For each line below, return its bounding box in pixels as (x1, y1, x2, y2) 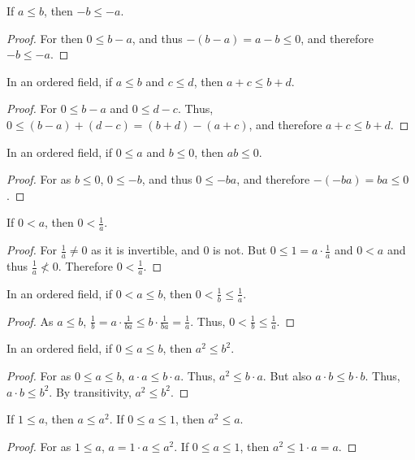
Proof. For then (6, 29, 83, 46)
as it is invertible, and (91, 241, 200, 258)
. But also (262, 367, 312, 384)
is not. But (213, 241, 267, 258)
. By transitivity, (49, 383, 132, 400)
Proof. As (6, 312, 54, 329)
